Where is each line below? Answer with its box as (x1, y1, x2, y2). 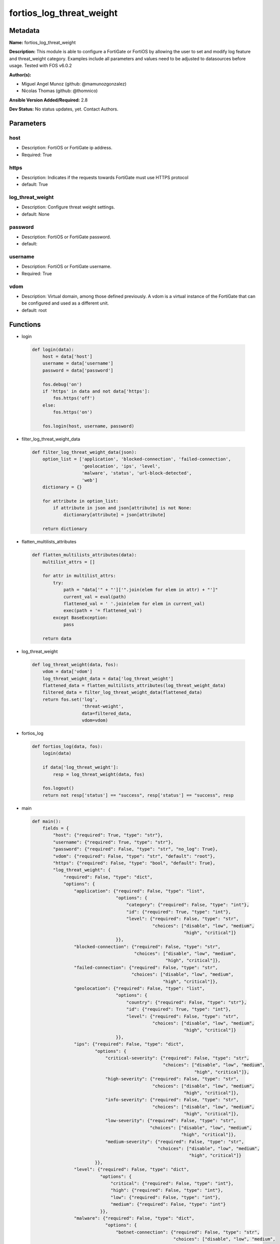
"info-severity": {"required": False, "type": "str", (105, 1097, 239, 1103)
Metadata (9, 26, 40, 35)
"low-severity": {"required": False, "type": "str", (105, 1118, 237, 1124)
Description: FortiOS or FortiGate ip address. (21, 145, 113, 151)
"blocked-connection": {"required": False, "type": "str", (73, 943, 221, 949)
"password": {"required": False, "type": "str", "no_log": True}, (53, 846, 218, 852)
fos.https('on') (53, 410, 93, 415)
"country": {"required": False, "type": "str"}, (126, 999, 247, 1005)
